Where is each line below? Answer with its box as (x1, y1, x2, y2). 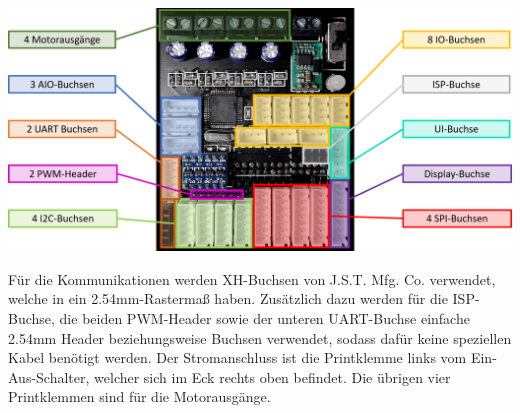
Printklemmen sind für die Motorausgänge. (8, 386, 271, 407)
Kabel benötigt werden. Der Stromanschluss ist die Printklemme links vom (8, 347, 467, 368)
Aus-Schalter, (8, 366, 90, 387)
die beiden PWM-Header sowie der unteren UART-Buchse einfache (59, 307, 470, 328)
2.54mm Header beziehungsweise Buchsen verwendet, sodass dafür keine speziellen (8, 327, 512, 348)
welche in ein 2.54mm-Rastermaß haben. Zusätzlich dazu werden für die (8, 288, 448, 309)
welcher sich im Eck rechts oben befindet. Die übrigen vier (94, 366, 451, 387)
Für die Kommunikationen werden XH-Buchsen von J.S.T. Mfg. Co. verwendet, (8, 268, 496, 289)
